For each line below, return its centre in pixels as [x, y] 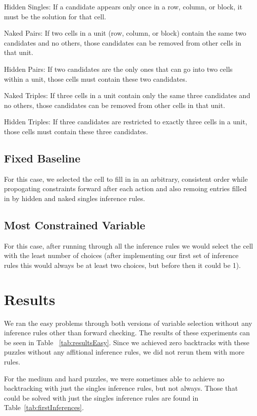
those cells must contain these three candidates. [76, 131]
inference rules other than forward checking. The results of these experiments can [127, 333]
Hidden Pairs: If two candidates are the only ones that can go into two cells [118, 69]
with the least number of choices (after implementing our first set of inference [121, 255]
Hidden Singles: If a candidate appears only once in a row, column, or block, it [123, 6]
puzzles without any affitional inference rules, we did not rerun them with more [124, 352]
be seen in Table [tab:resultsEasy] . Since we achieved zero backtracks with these [127, 342]
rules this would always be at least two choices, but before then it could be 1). [123, 265]
